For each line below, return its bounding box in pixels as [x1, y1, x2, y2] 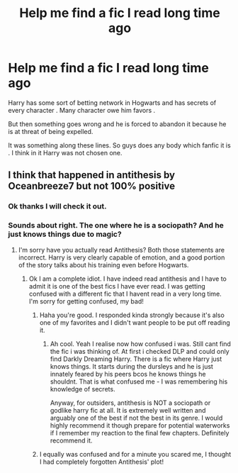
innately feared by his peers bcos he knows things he [50, 369, 206, 378]
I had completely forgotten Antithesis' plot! [39, 457, 164, 466]
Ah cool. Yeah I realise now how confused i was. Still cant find [50, 339, 231, 348]
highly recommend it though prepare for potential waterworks [50, 421, 230, 430]
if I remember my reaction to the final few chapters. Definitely [50, 428, 229, 437]
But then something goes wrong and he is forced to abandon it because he [8, 119, 227, 128]
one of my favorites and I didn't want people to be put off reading [39, 318, 231, 327]
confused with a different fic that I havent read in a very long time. [28, 289, 222, 298]
